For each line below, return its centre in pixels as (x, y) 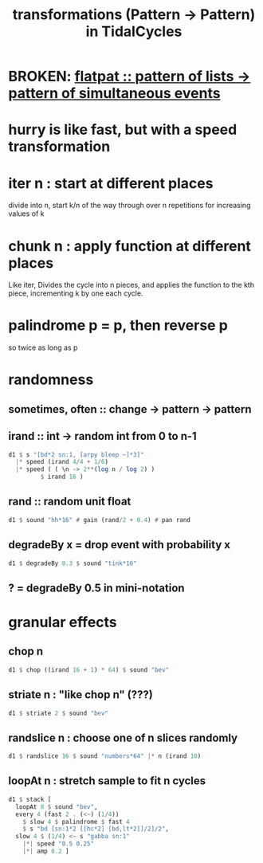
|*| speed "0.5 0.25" (58, 844)
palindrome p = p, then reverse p (118, 326)
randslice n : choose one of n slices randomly (123, 737)
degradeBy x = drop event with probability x (120, 545)
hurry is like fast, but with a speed (123, 130)
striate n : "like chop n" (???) (80, 695)
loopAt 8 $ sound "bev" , (57, 806)
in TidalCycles (134, 31)
